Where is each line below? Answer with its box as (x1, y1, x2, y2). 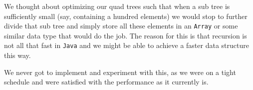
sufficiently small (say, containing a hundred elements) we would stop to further (4, 10, 248, 21)
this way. (4, 50, 31, 60)
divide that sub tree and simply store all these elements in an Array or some (4, 20, 238, 31)
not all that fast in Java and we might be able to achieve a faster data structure (4, 40, 249, 50)
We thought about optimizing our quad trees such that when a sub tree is (4, 1, 230, 11)
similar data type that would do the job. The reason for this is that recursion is (4, 30, 247, 40)
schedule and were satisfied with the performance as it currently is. (4, 76, 209, 87)
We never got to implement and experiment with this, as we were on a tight (4, 66, 236, 77)
